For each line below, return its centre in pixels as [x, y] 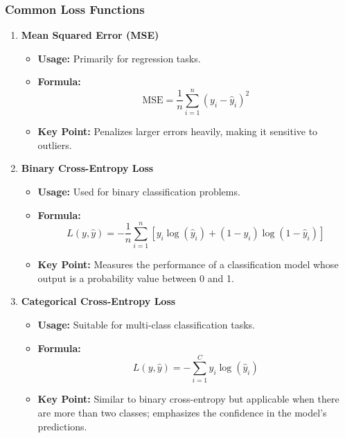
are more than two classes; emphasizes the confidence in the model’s [182, 412]
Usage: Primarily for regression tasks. [119, 58]
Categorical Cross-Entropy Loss [98, 301]
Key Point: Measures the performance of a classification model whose [188, 264]
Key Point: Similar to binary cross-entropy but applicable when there [188, 399]
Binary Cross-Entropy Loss [87, 168]
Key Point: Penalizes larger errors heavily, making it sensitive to [178, 131]
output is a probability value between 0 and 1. [136, 278]
